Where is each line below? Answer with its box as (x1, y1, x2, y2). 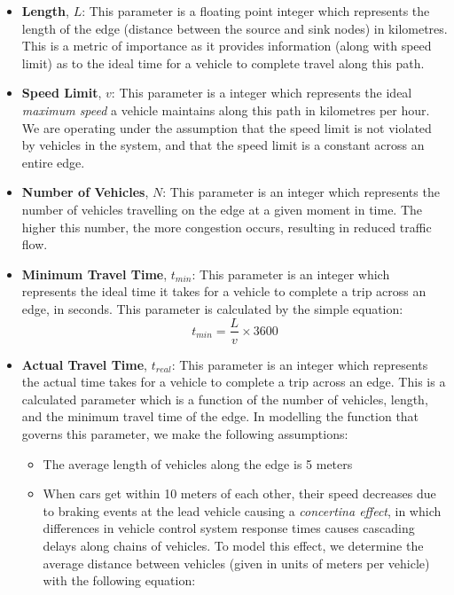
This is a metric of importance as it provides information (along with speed (21, 36, 432, 55)
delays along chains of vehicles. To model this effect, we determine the (43, 536, 424, 554)
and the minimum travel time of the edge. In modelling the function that (21, 407, 419, 426)
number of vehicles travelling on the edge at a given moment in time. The (21, 200, 423, 218)
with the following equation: (43, 571, 196, 590)
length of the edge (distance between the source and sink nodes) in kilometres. (21, 19, 448, 37)
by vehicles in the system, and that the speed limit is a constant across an (21, 136, 425, 154)
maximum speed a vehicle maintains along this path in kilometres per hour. (21, 100, 430, 119)
